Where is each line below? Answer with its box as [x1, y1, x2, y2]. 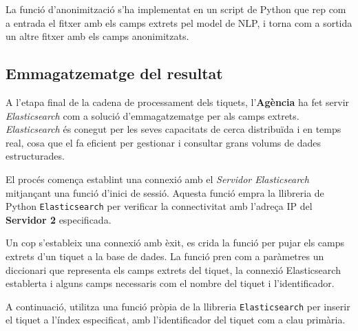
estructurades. [6, 149, 65, 163]
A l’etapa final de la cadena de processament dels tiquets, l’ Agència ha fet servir [6, 94, 350, 109]
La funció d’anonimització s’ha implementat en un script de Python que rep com [6, 2, 346, 16]
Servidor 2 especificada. [6, 212, 112, 226]
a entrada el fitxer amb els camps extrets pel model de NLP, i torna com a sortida [6, 15, 352, 30]
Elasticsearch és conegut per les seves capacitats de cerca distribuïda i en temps [6, 122, 341, 136]
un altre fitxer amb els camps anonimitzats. [6, 29, 189, 43]
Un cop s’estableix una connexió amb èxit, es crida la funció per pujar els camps [6, 235, 345, 250]
